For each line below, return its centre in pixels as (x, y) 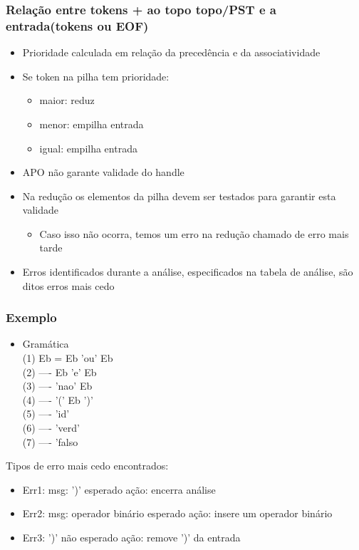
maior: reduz (67, 100)
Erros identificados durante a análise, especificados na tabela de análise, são (188, 272)
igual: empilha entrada (88, 148)
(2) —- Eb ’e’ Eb (59, 372)
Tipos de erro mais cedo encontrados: (87, 466)
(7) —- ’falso (50, 441)
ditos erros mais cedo (68, 285)
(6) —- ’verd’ (51, 428)
